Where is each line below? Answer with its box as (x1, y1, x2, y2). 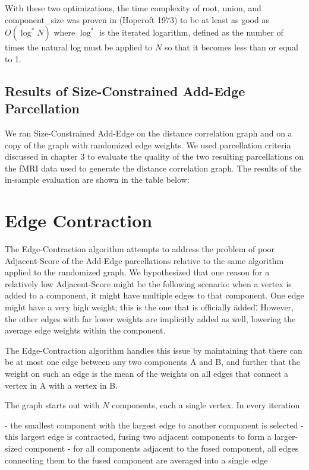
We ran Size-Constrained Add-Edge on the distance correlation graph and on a (5, 126, 292, 139)
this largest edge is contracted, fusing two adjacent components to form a (5, 430, 272, 443)
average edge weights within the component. (5, 324, 166, 336)
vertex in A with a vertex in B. (5, 379, 118, 391)
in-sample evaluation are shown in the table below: (5, 173, 190, 186)
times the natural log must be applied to (5, 41, 153, 53)
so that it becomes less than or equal (164, 41, 298, 53)
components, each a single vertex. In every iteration (112, 399, 300, 411)
